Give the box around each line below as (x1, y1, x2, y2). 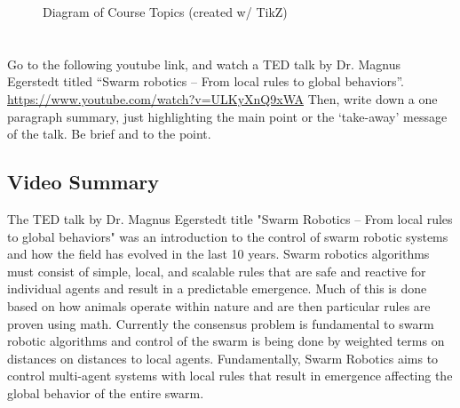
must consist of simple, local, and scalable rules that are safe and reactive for (7, 261, 426, 280)
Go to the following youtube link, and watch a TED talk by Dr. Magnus (7, 54, 401, 73)
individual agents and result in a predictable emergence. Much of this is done (7, 279, 427, 298)
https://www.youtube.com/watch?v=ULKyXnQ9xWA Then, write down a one (7, 89, 438, 108)
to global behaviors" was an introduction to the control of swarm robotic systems (7, 227, 448, 245)
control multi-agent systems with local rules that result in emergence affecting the (7, 366, 453, 385)
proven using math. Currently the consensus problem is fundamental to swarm (7, 314, 434, 332)
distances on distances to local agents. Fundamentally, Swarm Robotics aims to (7, 348, 439, 367)
